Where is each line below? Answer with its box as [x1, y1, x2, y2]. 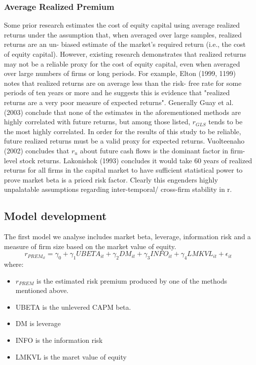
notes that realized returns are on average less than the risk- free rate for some [4, 77, 242, 88]
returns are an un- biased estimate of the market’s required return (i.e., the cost [4, 39, 246, 49]
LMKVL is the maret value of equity [15, 351, 127, 362]
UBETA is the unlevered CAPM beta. [15, 301, 131, 312]
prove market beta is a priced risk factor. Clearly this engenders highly [4, 174, 218, 184]
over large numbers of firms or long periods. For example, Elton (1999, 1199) [4, 68, 236, 78]
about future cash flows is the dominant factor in [80, 145, 228, 155]
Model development [4, 208, 107, 223]
